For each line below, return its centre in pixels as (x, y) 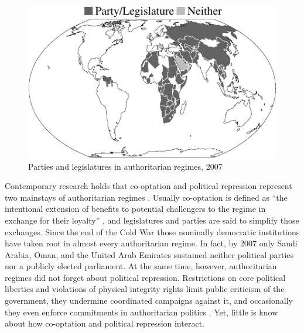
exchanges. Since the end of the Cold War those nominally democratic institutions (152, 231)
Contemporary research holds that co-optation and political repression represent (148, 186)
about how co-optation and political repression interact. (105, 323)
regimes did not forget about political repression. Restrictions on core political (145, 277)
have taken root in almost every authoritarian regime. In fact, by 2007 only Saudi (151, 243)
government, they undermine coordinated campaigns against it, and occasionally (149, 301)
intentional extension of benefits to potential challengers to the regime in (135, 209)
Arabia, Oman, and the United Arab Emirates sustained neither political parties (149, 254)
